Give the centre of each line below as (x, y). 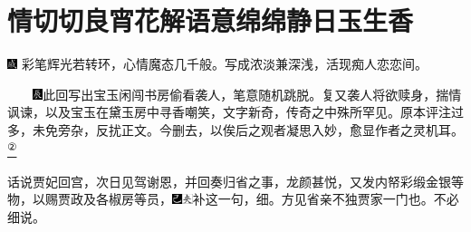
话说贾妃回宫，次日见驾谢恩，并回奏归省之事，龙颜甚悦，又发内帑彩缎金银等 (235, 181)
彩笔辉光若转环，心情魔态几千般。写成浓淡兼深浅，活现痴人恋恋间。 (224, 64)
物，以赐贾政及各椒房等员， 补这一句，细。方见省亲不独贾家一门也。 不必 (233, 199)
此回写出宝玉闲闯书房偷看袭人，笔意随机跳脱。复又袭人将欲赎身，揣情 (252, 94)
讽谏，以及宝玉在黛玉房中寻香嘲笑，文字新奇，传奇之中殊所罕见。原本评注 (229, 112)
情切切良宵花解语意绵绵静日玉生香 (211, 20)
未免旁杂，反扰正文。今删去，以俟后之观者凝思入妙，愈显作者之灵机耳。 (248, 129)
